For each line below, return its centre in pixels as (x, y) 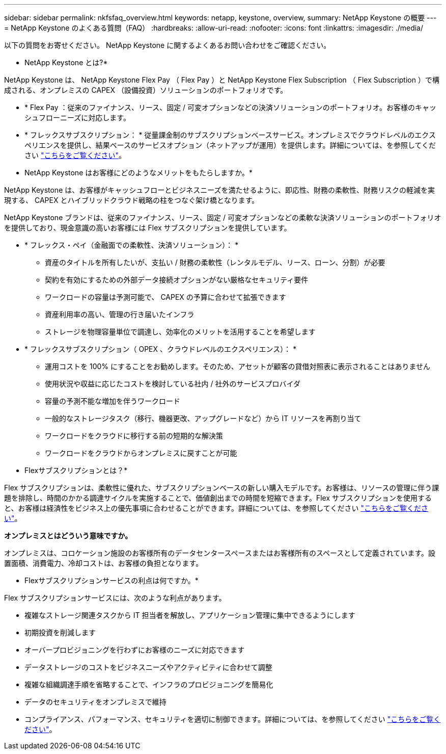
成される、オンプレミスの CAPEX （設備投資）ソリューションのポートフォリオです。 (146, 90)
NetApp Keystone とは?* (66, 62)
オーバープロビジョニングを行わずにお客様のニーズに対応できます (135, 650)
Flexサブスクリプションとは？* (76, 470)
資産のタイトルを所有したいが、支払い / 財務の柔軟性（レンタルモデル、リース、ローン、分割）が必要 (215, 262)
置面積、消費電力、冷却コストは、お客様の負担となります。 (104, 563)
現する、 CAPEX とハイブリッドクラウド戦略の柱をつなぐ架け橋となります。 (132, 200)
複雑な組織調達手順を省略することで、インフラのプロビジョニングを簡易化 (149, 684)
